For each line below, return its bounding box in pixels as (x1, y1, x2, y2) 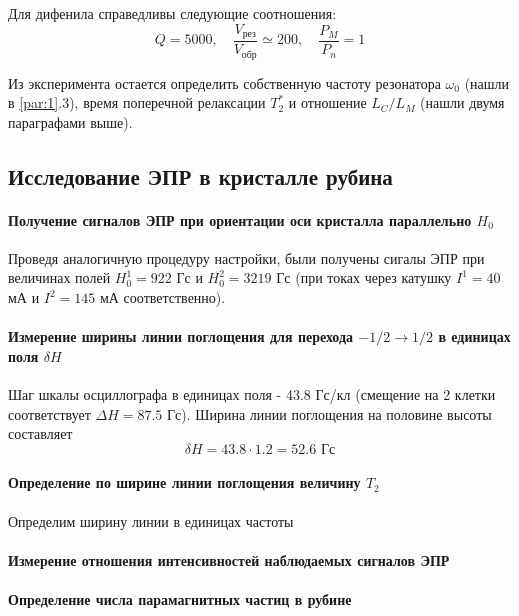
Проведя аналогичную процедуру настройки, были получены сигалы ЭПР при (8, 247, 485, 268)
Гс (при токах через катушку (276, 267, 452, 288)
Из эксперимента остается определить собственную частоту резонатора (8, 72, 441, 93)
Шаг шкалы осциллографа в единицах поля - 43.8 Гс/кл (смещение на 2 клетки (8, 384, 496, 405)
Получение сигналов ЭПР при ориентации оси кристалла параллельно (8, 209, 472, 230)
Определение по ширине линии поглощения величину (8, 472, 361, 493)
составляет (8, 423, 73, 444)
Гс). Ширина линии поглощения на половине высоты (166, 403, 492, 424)
